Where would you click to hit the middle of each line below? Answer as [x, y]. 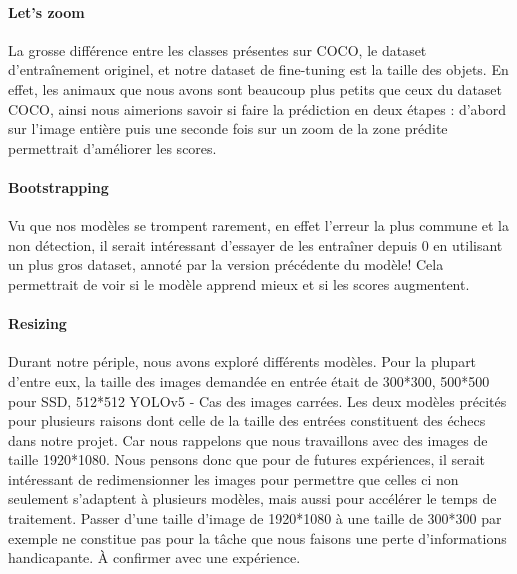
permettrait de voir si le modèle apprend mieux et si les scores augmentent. [239, 283]
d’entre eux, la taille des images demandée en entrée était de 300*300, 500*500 [249, 380]
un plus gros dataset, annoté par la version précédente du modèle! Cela [226, 264]
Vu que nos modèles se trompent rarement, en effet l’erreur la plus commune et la [258, 225]
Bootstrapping [58, 186]
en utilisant [468, 244]
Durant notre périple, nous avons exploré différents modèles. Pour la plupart [242, 361]
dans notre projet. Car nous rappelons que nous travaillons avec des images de [248, 439]
